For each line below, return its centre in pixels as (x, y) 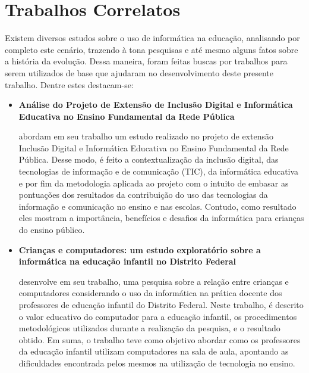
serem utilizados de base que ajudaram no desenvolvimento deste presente (139, 72)
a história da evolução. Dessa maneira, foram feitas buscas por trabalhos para (146, 61)
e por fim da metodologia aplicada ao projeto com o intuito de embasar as (154, 183)
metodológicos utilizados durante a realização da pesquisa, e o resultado (149, 328)
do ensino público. (52, 230)
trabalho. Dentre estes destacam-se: (69, 84)
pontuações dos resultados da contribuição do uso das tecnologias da (143, 195)
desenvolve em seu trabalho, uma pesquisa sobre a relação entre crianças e (154, 281)
